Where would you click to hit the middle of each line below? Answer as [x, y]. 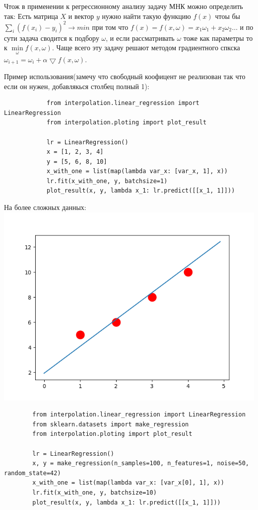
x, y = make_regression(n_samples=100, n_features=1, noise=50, [141, 463]
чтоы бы [228, 16]
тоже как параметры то [218, 38]
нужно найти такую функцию [146, 16]
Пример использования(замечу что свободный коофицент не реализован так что [125, 76]
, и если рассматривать [140, 38]
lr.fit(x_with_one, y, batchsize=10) [95, 493]
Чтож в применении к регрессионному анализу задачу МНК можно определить [124, 6]
